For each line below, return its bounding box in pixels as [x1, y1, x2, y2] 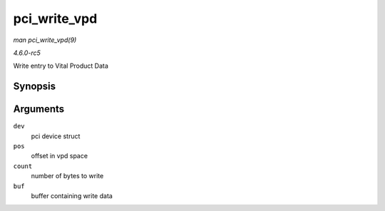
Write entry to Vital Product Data [13, 61, 108, 71]
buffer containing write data [31, 191, 113, 200]
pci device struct [31, 132, 81, 140]
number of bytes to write [31, 172, 104, 180]
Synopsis [13, 81, 56, 93]
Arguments [13, 103, 65, 115]
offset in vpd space [31, 152, 88, 160]
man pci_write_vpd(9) [13, 36, 77, 44]
